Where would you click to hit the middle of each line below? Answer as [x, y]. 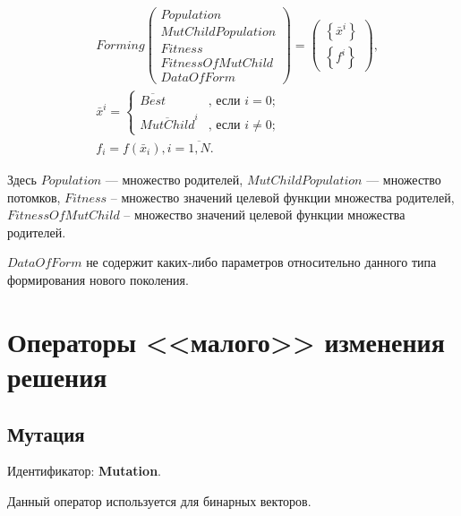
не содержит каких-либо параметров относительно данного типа [261, 262]
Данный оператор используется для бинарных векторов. [159, 500]
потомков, [34, 197]
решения [57, 376]
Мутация [46, 433]
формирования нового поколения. [98, 279]
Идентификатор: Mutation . [84, 471]
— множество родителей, [174, 180]
